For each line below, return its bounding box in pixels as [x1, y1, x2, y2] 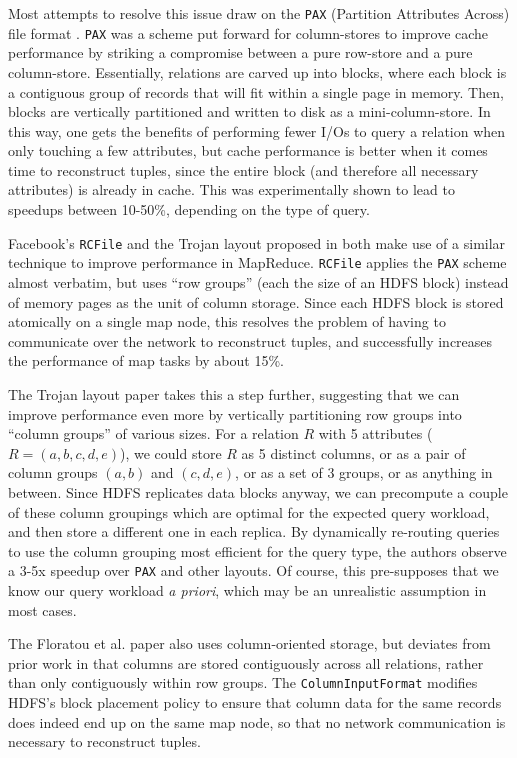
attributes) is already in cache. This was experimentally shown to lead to [8, 179, 455, 200]
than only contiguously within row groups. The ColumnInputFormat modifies [8, 672, 478, 693]
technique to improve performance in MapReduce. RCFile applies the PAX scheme [8, 252, 507, 273]
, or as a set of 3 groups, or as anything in [235, 462, 493, 483]
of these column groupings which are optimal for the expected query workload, [8, 501, 490, 522]
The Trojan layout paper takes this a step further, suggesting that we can [8, 383, 460, 404]
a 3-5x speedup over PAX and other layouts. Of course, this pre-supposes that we [8, 560, 499, 581]
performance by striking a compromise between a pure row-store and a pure [8, 42, 473, 63]
